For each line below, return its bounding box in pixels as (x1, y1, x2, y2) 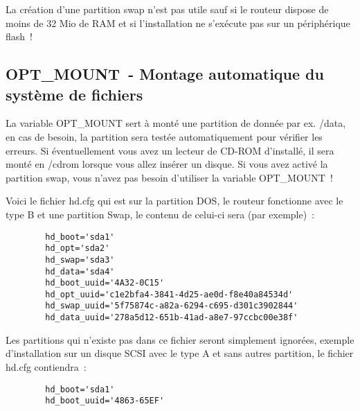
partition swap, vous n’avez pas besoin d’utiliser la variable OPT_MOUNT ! (6, 170, 333, 184)
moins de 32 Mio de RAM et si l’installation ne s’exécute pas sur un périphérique (6, 15, 350, 30)
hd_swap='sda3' (45, 254, 115, 265)
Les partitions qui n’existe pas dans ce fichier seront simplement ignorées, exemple (6, 332, 354, 347)
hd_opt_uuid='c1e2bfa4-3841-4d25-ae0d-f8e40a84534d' (45, 289, 294, 299)
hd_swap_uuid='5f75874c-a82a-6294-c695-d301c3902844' (45, 301, 298, 311)
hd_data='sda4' (45, 266, 115, 277)
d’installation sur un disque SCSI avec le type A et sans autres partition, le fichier (6, 346, 354, 360)
